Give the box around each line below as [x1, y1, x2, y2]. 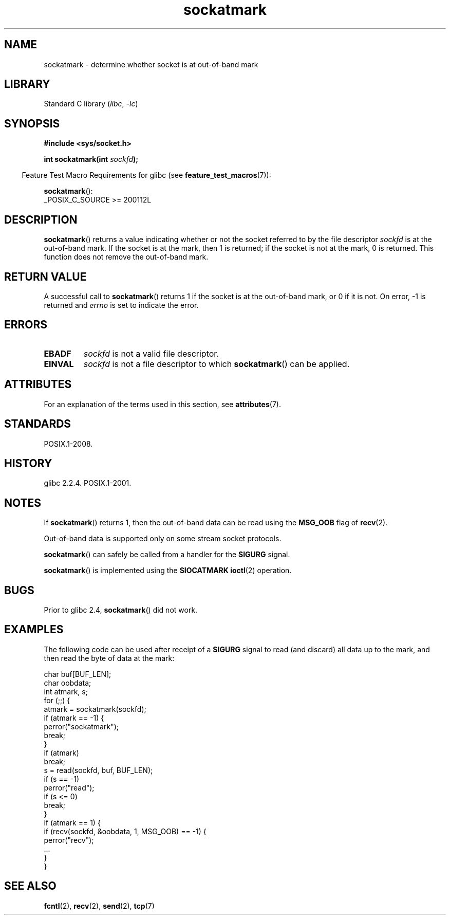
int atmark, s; [44, 687, 88, 696]
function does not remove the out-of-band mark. [44, 252, 209, 262]
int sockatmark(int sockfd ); [44, 155, 139, 164]
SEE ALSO [4, 879, 57, 893]
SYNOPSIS [4, 117, 60, 130]
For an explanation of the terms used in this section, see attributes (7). [44, 399, 281, 409]
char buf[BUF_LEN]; [44, 669, 111, 678]
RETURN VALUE [4, 270, 87, 283]
